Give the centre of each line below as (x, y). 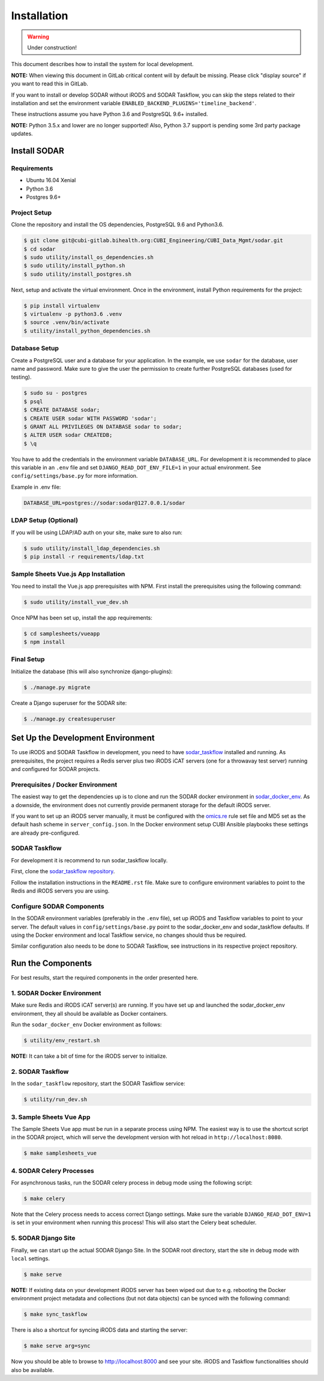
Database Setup (35, 349)
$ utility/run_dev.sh (55, 1099)
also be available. (32, 1370)
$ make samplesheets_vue (60, 1153)
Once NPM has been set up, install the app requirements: (82, 617)
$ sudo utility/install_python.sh (74, 266)
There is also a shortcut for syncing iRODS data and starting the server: (99, 1330)
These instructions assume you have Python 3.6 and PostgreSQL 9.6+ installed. (109, 114)
